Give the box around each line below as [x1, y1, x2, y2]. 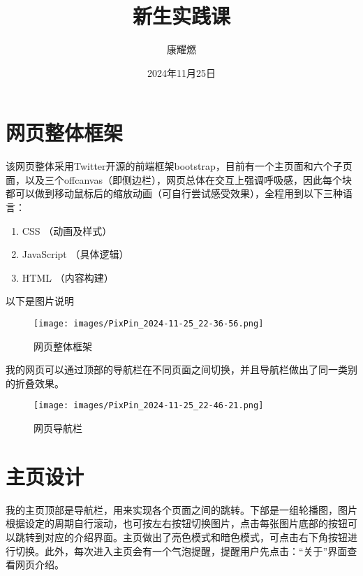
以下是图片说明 [6, 294, 74, 308]
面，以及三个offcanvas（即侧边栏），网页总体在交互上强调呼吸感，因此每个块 [6, 172, 352, 187]
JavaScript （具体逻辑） [22, 247, 129, 261]
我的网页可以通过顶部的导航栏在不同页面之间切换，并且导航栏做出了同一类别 [6, 362, 357, 377]
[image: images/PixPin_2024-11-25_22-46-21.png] [34, 401, 264, 411]
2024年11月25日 [147, 65, 216, 80]
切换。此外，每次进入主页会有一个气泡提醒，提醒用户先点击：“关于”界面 [15, 543, 348, 558]
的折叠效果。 [6, 375, 64, 390]
